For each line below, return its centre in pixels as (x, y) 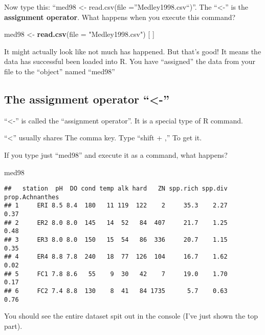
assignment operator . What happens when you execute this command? (120, 17)
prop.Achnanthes (32, 197)
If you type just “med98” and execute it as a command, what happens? (116, 154)
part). (13, 326)
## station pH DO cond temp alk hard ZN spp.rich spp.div (116, 189)
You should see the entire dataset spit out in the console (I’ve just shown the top (131, 316)
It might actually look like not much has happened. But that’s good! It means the (133, 51)
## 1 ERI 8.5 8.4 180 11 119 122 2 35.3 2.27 (116, 206)
